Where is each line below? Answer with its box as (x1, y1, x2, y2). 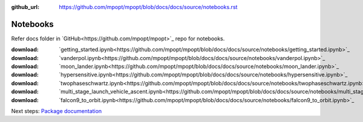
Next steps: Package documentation (11, 108, 102, 115)
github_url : (11, 4, 39, 10)
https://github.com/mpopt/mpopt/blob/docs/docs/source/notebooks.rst (59, 4, 238, 10)
